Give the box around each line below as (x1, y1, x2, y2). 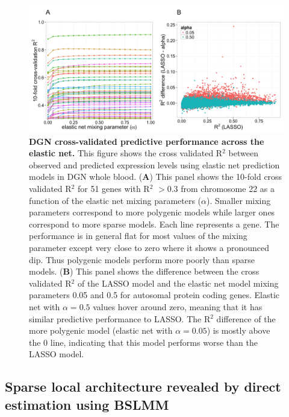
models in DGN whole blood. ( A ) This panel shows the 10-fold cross (29, 170, 282, 183)
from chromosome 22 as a (181, 182, 275, 194)
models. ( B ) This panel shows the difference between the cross (29, 265, 259, 278)
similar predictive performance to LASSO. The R (29, 312, 211, 325)
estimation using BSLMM (5, 395, 169, 413)
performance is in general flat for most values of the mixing (29, 229, 247, 242)
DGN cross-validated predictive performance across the (29, 135, 264, 147)
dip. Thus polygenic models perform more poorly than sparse (29, 253, 255, 266)
